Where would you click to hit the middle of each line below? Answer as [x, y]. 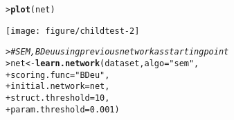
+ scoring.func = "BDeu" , [58, 75]
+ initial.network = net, [58, 87]
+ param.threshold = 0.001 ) [63, 109]
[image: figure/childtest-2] [73, 31]
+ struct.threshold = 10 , [58, 98]
